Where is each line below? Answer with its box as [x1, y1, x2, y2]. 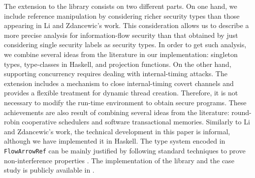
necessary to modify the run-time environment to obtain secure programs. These [4, 97, 247, 107]
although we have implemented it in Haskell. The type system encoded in [4, 136, 225, 146]
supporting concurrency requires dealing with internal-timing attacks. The [4, 68, 227, 79]
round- [231, 107, 252, 117]
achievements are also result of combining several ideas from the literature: [4, 107, 229, 117]
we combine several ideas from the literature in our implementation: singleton [4, 49, 238, 59]
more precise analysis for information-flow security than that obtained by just [4, 30, 238, 40]
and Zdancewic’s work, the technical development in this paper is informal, [4, 126, 230, 136]
